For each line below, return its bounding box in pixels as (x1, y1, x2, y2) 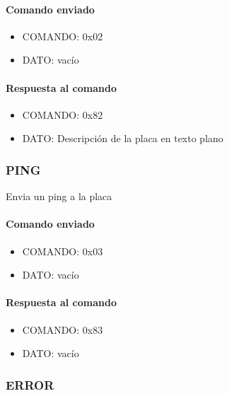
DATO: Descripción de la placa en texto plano (22, 131, 223, 146)
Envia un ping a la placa (6, 189, 112, 204)
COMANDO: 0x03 (22, 243, 103, 258)
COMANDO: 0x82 (22, 107, 103, 122)
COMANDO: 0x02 (22, 28, 103, 43)
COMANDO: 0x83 (22, 322, 103, 337)
